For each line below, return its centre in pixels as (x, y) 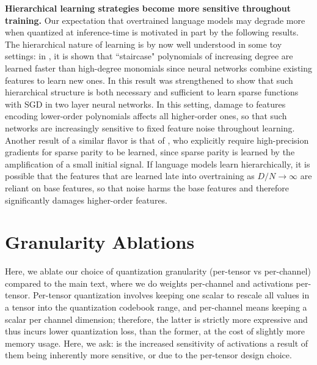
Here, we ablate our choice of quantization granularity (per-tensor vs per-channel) (158, 271)
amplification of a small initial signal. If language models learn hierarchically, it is (158, 164)
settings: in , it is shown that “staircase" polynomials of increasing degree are (149, 56)
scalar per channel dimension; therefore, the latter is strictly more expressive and (156, 319)
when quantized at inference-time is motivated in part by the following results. (152, 32)
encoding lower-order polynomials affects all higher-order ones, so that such (146, 116)
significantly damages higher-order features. (86, 200)
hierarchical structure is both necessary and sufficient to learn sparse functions (152, 92)
